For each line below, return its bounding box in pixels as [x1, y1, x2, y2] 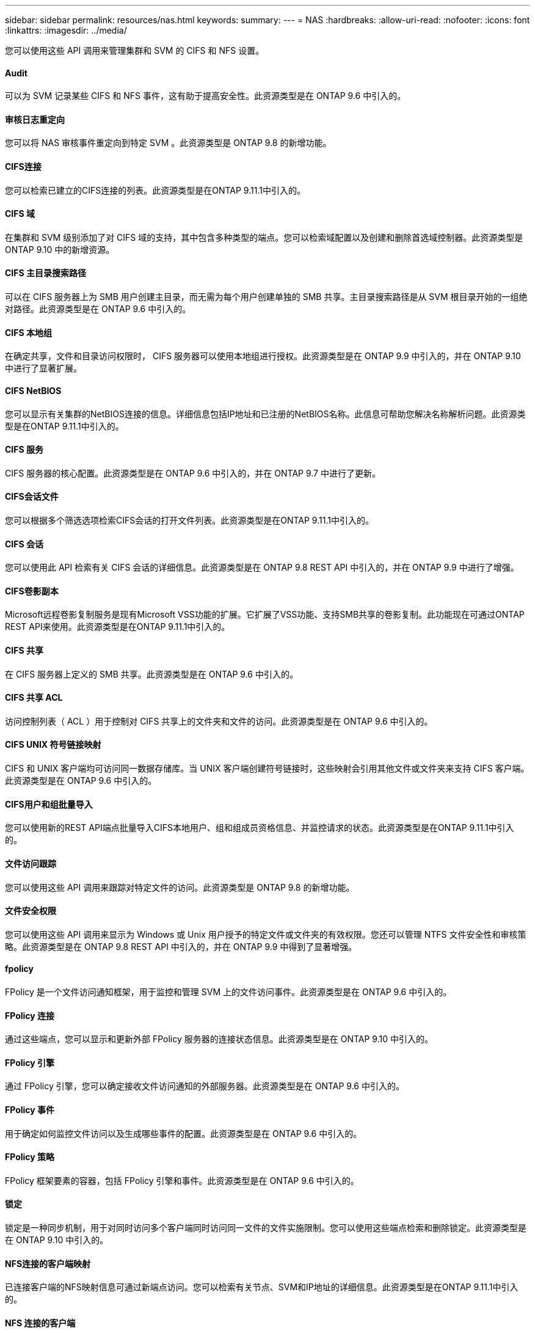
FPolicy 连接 [5, 1010, 55, 1021]
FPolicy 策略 [5, 1152, 55, 1163]
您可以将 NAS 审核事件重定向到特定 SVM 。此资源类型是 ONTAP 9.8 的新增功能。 [5, 137, 332, 148]
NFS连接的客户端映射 [5, 1258, 91, 1269]
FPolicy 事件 [5, 1104, 55, 1115]
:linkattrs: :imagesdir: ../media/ [5, 25, 127, 35]
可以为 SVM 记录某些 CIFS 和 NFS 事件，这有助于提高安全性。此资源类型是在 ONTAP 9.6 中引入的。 [5, 90, 406, 101]
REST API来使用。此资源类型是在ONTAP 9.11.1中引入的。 [5, 621, 230, 632]
